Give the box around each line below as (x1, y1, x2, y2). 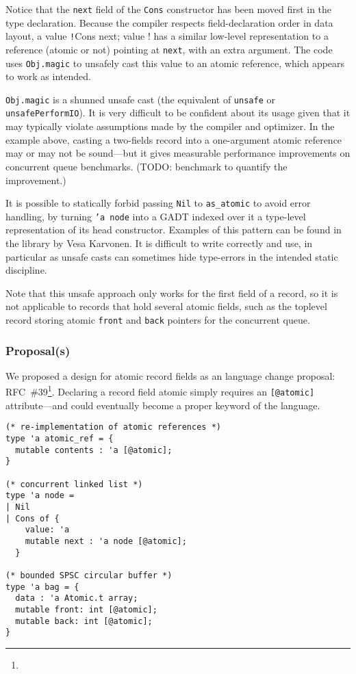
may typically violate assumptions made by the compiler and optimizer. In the (5, 119, 335, 133)
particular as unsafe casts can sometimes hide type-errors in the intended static (5, 249, 338, 263)
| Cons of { (5, 513, 60, 523)
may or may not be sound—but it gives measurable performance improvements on (5, 146, 351, 160)
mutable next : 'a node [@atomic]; (25, 536, 187, 546)
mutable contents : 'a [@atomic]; (15, 445, 173, 455)
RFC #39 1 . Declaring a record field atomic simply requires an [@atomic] (5, 383, 315, 399)
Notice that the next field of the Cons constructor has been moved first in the (5, 2, 332, 16)
